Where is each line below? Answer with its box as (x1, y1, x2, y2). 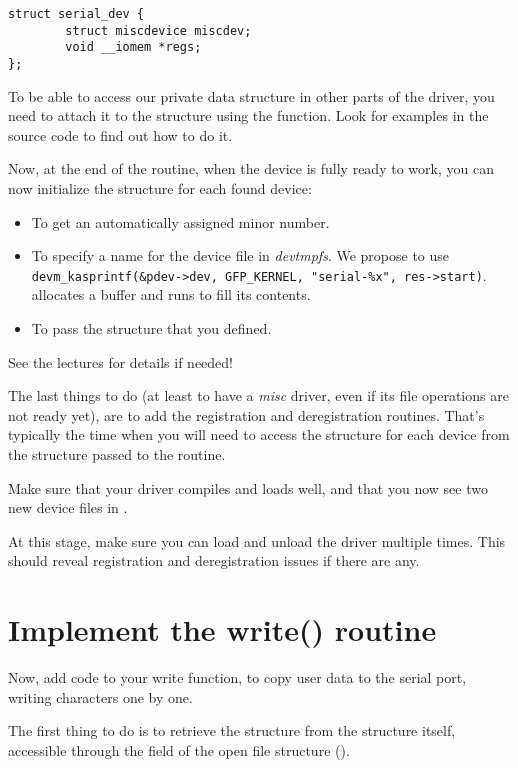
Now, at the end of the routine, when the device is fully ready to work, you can (8, 158, 494, 179)
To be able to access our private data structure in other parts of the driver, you (8, 85, 495, 106)
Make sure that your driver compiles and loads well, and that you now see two (8, 477, 488, 498)
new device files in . (8, 497, 128, 518)
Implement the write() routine (8, 609, 437, 650)
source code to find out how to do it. (8, 124, 233, 145)
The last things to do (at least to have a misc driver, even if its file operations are (8, 385, 509, 406)
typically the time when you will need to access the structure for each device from (8, 424, 510, 445)
